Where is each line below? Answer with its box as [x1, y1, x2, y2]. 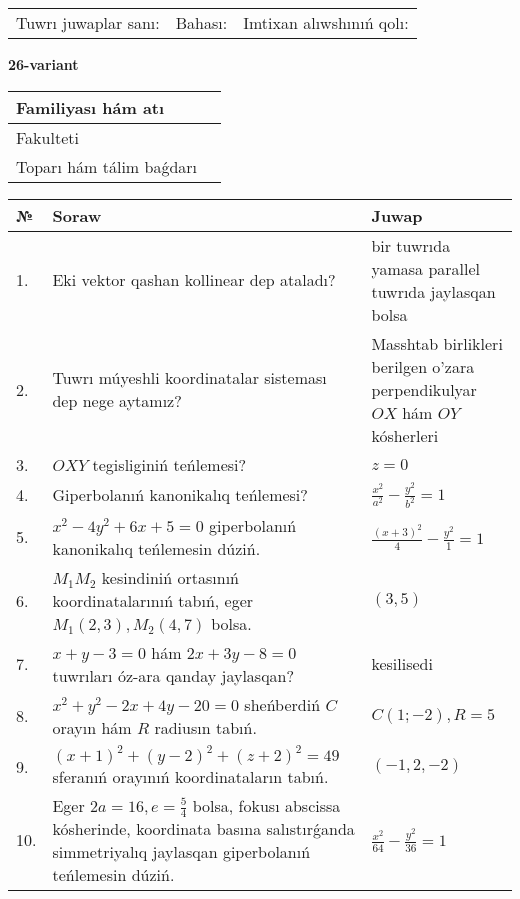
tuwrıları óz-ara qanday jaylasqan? [52, 663, 295, 687]
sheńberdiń [244, 692, 321, 716]
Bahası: [175, 11, 228, 34]
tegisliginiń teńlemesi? [92, 452, 247, 476]
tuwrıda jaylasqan [371, 279, 496, 303]
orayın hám [52, 715, 132, 739]
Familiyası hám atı [16, 95, 165, 119]
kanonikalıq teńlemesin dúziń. [52, 536, 261, 560]
